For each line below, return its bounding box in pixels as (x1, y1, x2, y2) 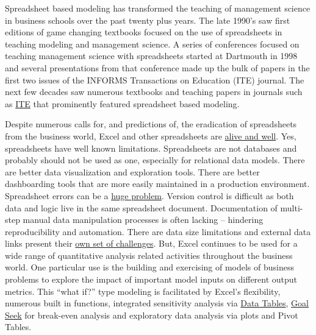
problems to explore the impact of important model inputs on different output (5, 273, 298, 286)
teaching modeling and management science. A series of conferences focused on (5, 37, 300, 50)
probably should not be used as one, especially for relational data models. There (5, 153, 305, 166)
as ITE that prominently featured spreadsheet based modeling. (5, 97, 240, 110)
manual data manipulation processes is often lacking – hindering (23, 213, 264, 226)
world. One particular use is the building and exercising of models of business (5, 261, 294, 273)
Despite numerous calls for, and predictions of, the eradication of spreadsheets (5, 118, 297, 130)
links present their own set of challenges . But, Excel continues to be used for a (5, 237, 298, 250)
